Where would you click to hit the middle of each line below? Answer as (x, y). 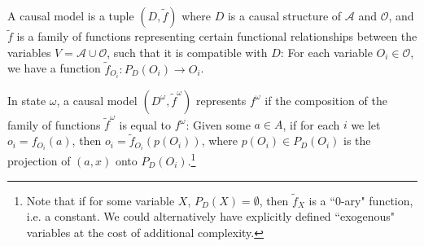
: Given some (218, 124)
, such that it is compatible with (187, 52)
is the (357, 141)
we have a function (54, 68)
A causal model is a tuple (71, 15)
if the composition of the (326, 100)
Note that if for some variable (101, 200)
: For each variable (326, 52)
